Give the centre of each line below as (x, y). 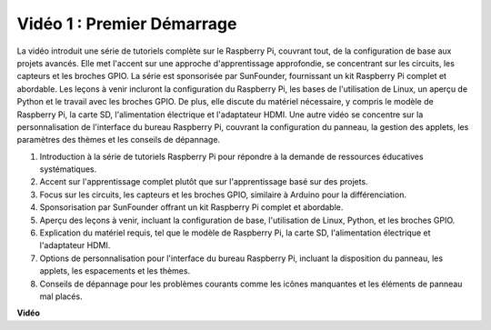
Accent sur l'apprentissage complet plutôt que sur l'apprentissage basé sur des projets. (204, 182)
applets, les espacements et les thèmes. (115, 271)
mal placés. (61, 296)
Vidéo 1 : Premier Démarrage (127, 24)
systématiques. (68, 169)
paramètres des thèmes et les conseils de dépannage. (119, 140)
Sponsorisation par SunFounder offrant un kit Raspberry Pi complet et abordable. (191, 207)
